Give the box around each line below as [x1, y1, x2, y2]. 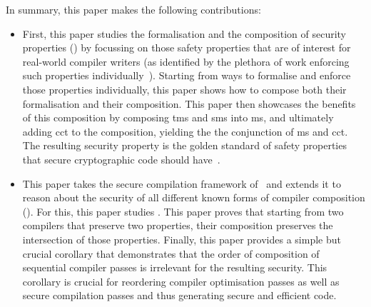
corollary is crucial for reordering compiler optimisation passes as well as [22, 273, 340, 288]
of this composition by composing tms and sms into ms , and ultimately [22, 110, 334, 125]
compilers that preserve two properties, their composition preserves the [22, 218, 333, 233]
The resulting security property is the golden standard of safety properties [22, 138, 347, 153]
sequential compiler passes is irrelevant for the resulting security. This [22, 260, 327, 275]
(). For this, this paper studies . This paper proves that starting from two [22, 203, 344, 218]
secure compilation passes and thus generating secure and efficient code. [22, 288, 337, 303]
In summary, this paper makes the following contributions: [6, 2, 261, 16]
